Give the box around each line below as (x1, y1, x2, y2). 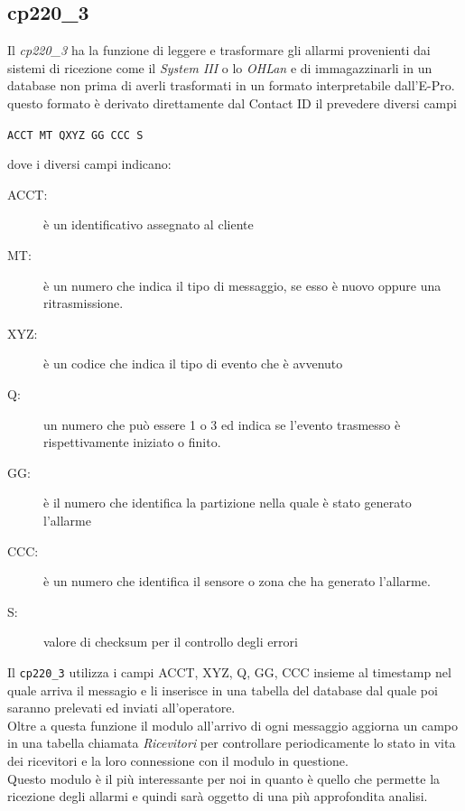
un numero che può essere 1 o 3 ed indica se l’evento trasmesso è (43, 415, 401, 433)
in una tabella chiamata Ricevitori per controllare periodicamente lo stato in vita (7, 733, 456, 752)
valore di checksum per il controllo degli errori (43, 632, 298, 651)
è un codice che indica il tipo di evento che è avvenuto (43, 354, 343, 373)
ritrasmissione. (43, 294, 124, 312)
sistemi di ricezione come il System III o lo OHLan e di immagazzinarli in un (7, 58, 432, 77)
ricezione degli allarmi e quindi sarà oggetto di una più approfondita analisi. (7, 787, 428, 806)
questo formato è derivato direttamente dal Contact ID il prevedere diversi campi (7, 93, 457, 112)
